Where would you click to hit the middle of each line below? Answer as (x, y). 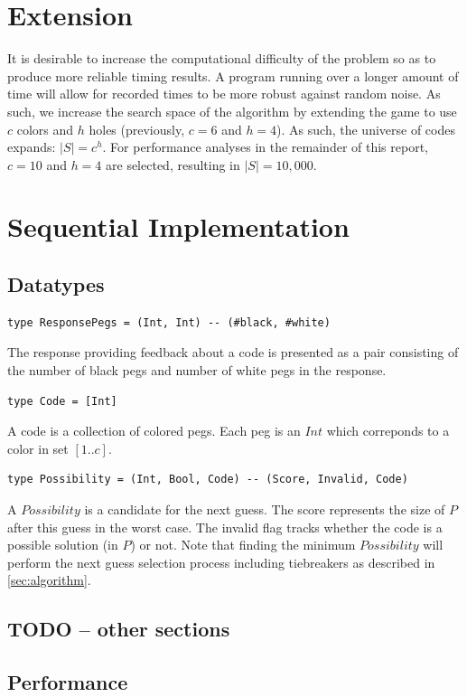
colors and (45, 129)
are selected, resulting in (173, 164)
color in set (38, 448)
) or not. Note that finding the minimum (243, 545)
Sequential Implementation (178, 226)
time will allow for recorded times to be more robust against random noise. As (224, 94)
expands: (32, 147)
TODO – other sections (119, 629)
